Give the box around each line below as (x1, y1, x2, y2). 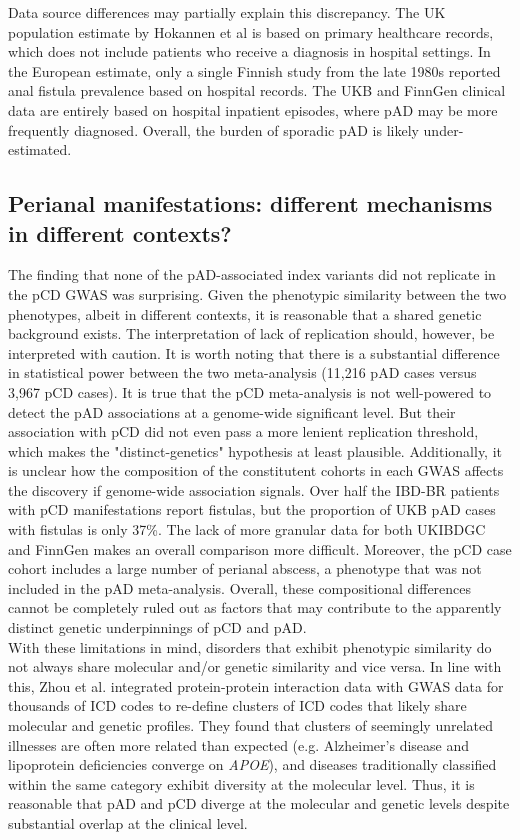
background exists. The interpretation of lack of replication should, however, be (8, 323, 495, 344)
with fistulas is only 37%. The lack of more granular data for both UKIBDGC (8, 519, 486, 540)
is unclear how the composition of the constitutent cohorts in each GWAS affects (8, 460, 504, 481)
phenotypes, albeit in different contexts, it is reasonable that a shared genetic (8, 303, 482, 324)
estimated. (8, 139, 72, 160)
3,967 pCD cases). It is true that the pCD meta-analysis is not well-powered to (8, 381, 492, 402)
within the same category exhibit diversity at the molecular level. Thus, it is (8, 773, 475, 794)
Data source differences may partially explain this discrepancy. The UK (8, 2, 446, 22)
